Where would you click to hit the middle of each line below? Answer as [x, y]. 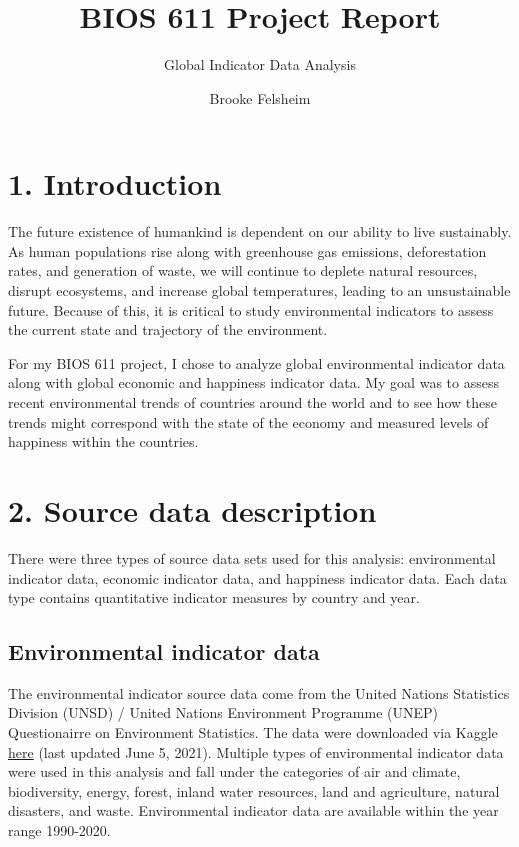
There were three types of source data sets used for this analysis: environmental [252, 557]
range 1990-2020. [59, 830]
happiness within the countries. [103, 441]
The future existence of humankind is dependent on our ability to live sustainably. [260, 231]
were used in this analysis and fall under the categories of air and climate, [234, 771]
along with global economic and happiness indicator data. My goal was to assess [253, 382]
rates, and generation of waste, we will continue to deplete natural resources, [243, 270]
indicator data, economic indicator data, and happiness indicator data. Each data [257, 577]
